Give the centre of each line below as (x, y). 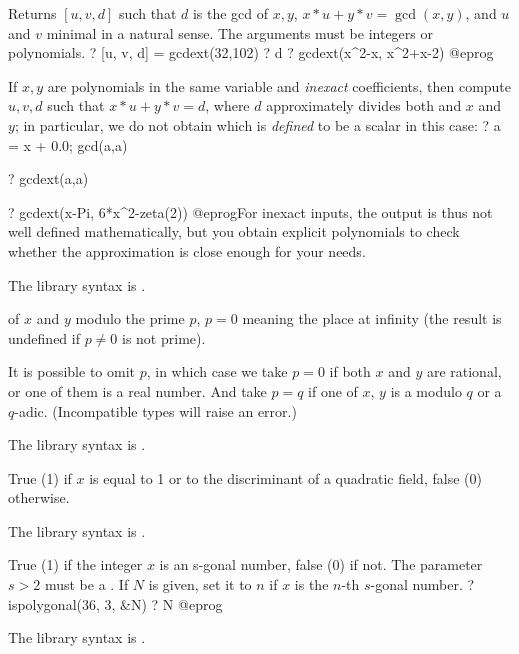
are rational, (464, 371)
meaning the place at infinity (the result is (372, 318)
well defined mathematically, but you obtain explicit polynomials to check (234, 231)
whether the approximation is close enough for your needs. (187, 250)
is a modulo (426, 390)
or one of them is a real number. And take (137, 390)
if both (350, 371)
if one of (333, 390)
